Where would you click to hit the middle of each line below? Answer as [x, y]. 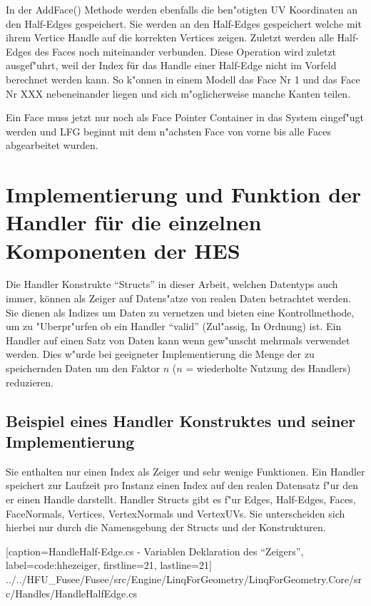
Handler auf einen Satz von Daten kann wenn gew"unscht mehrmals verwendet [178, 340]
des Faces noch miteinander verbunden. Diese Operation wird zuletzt [185, 51]
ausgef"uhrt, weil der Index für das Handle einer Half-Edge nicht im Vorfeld [171, 65]
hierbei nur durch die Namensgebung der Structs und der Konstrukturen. [166, 527]
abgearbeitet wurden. [52, 145]
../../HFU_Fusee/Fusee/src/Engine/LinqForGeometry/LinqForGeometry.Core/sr [184, 579]
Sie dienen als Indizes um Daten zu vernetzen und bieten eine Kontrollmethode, [180, 312]
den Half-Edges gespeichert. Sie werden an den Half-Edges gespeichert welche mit [184, 23]
